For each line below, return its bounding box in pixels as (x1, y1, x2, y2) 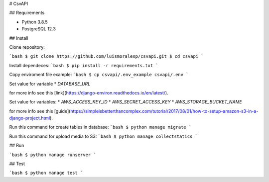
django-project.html (9, 115, 50, 121)
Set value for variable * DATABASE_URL (9, 81, 91, 87)
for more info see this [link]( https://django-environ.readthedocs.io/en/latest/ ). (9, 90, 169, 95)
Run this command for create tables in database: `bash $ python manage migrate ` (9, 124, 192, 130)
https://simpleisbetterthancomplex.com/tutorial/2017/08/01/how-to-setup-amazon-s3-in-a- (70, 108, 259, 114)
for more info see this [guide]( (9, 108, 71, 114)
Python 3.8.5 (21, 19, 48, 25)
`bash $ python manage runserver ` (9, 152, 97, 158)
